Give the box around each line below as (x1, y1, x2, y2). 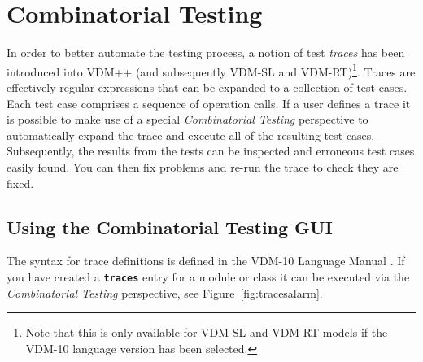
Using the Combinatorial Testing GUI (7, 214, 333, 239)
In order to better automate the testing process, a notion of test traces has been (7, 44, 405, 61)
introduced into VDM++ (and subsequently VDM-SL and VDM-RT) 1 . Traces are (7, 60, 416, 80)
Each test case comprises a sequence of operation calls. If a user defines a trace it (7, 94, 411, 111)
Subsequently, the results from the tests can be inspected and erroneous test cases (7, 142, 415, 159)
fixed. (7, 174, 34, 191)
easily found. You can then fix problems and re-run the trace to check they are (7, 158, 399, 175)
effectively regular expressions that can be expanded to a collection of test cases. (7, 78, 408, 95)
